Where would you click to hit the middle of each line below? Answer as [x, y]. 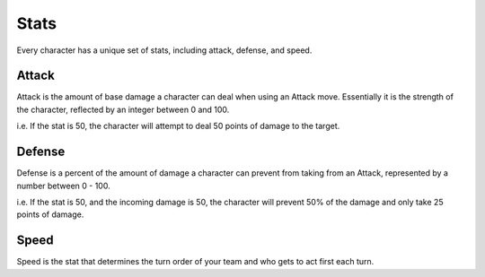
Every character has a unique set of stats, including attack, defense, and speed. [164, 50]
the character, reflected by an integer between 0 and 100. [123, 109]
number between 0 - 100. [64, 186]
